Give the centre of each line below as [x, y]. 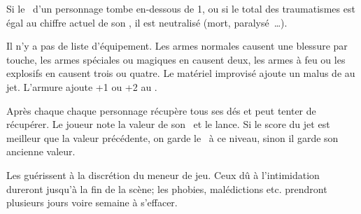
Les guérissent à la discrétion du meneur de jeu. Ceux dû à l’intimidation [163, 174]
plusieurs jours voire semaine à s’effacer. [92, 202]
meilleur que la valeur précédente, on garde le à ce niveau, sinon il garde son [172, 137]
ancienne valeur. [41, 151]
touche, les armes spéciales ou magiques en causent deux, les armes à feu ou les [176, 59]
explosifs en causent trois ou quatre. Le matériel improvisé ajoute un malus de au [181, 73]
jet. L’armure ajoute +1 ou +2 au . [82, 86]
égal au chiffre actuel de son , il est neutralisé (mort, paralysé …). [147, 22]
